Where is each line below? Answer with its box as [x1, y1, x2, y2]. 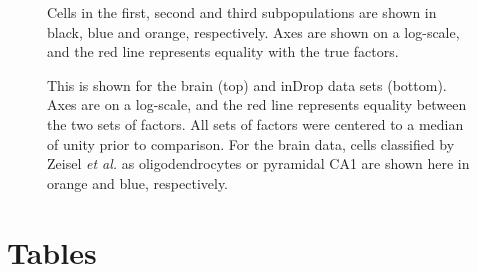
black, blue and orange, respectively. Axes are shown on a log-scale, [47, 21, 460, 42]
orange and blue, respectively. [47, 172, 229, 193]
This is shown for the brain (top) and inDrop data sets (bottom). [47, 74, 447, 95]
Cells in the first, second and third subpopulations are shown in [47, 2, 437, 22]
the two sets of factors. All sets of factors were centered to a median [47, 113, 464, 134]
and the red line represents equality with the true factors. [47, 41, 399, 62]
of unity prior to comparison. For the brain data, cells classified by [47, 133, 455, 154]
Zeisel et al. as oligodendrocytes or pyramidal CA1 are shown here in [47, 153, 470, 174]
